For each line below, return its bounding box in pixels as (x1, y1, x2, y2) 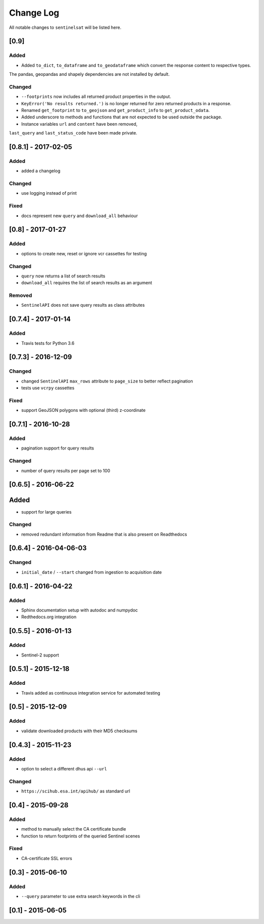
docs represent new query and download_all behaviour (21, 213, 138, 219)
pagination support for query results (21, 445, 94, 451)
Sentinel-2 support (21, 652, 59, 658)
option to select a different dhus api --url (21, 766, 107, 771)
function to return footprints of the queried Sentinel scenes (21, 833, 140, 839)
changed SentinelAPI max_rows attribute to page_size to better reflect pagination (21, 378, 193, 384)
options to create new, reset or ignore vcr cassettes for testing (21, 250, 147, 256)
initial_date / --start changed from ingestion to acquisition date (21, 569, 162, 575)
